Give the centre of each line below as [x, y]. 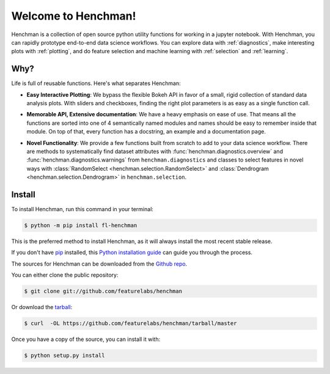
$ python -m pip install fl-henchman [81, 226]
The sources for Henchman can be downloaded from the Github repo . [99, 264]
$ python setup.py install [64, 356]
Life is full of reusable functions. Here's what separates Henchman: [96, 83]
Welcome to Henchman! [74, 16]
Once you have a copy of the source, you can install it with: [86, 339]
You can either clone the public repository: [65, 275]
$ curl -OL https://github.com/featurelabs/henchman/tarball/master [130, 324]
